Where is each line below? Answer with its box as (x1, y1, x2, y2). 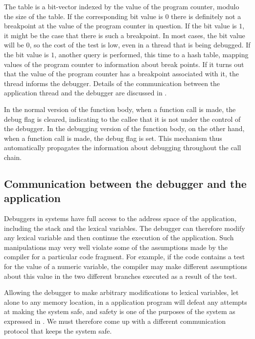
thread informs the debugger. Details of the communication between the (4, 78, 220, 88)
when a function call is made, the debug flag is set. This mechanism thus (4, 133, 222, 143)
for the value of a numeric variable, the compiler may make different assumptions (4, 261, 247, 271)
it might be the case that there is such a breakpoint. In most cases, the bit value (4, 30, 245, 40)
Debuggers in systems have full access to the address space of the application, (4, 213, 236, 224)
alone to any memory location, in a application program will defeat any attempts (4, 296, 247, 307)
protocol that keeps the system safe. (4, 325, 112, 336)
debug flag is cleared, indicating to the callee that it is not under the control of (4, 113, 241, 124)
